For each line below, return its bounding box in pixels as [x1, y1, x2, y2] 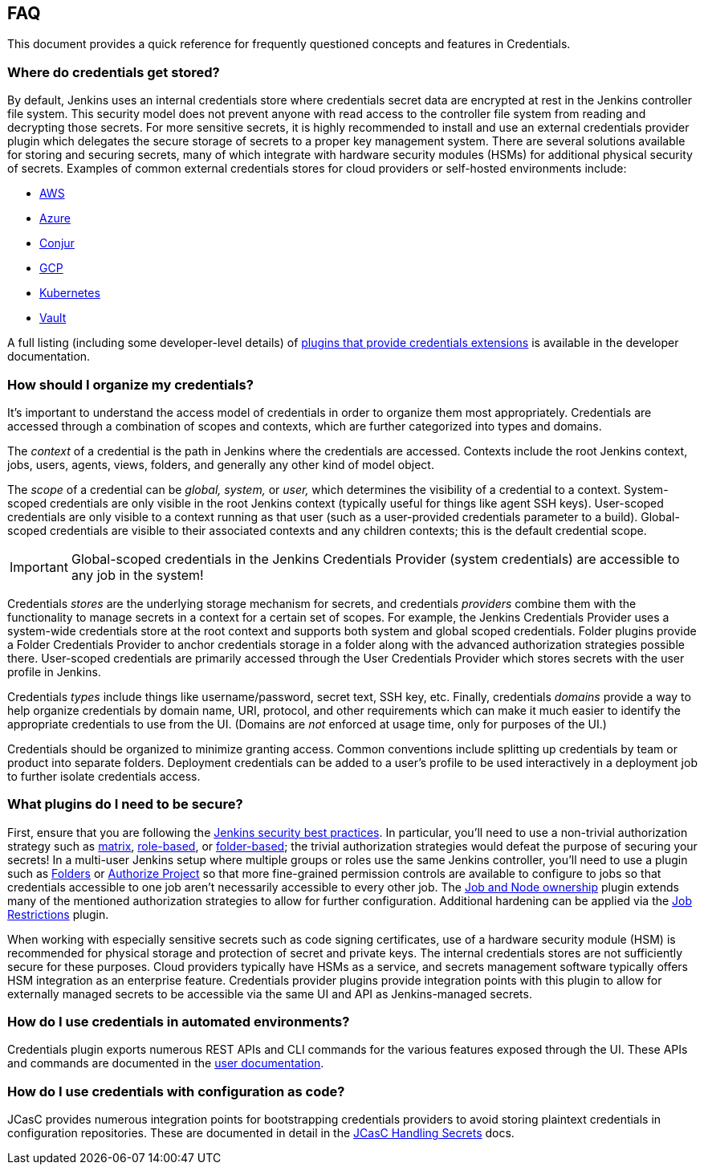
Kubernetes [39, 286, 100, 300]
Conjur [39, 236, 75, 251]
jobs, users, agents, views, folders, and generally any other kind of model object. [7, 457, 434, 471]
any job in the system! [71, 566, 204, 583]
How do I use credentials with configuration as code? [7, 1083, 345, 1100]
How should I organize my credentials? [7, 376, 254, 393]
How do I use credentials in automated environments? [7, 1014, 350, 1030]
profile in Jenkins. [7, 664, 101, 679]
